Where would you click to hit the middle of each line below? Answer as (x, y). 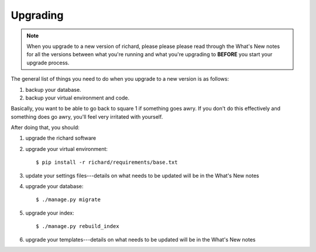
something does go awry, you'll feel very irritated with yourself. (87, 116)
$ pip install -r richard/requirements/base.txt (107, 163)
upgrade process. (48, 63)
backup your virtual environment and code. (78, 98)
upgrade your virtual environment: (67, 149)
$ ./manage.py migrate (68, 200)
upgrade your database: (54, 187)
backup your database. (53, 89)
